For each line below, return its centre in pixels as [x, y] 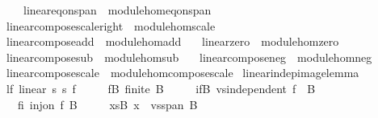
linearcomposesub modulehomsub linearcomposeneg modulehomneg [189, 57]
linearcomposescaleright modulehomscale [111, 25]
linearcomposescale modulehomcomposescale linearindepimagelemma [183, 73]
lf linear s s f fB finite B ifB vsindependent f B [161, 88]
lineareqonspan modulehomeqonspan [117, 10]
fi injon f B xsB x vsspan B [107, 104]
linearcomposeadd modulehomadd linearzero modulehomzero [172, 41]
